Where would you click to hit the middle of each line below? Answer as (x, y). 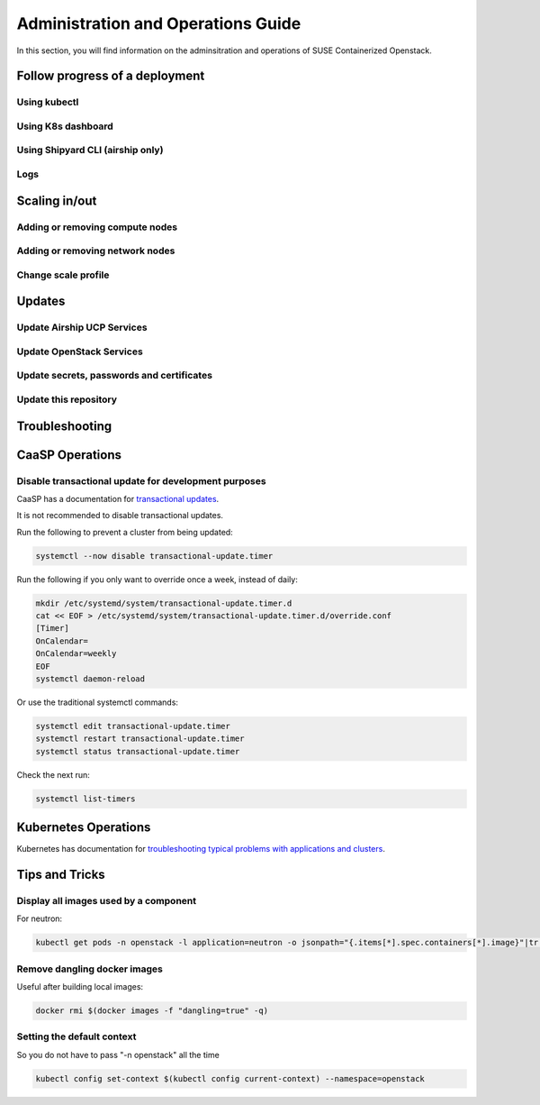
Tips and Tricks (61, 875)
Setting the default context (76, 1037)
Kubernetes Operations (84, 828)
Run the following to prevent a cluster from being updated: (125, 532)
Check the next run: (53, 774)
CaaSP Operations (69, 455)
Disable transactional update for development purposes (141, 480)
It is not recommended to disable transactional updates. (120, 516)
